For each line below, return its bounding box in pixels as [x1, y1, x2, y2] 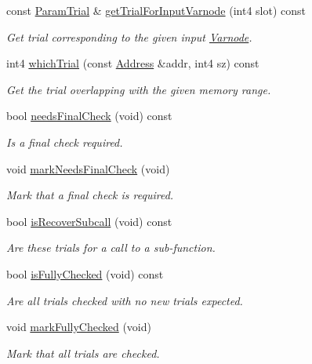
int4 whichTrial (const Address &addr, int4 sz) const [6, 55, 259, 71]
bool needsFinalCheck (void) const [6, 107, 172, 124]
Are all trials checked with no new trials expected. [6, 292, 243, 308]
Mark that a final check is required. [6, 187, 174, 203]
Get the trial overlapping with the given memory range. [6, 81, 271, 97]
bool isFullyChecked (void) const [6, 265, 164, 282]
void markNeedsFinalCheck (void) [6, 160, 170, 177]
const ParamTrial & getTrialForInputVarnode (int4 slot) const [6, 2, 306, 18]
